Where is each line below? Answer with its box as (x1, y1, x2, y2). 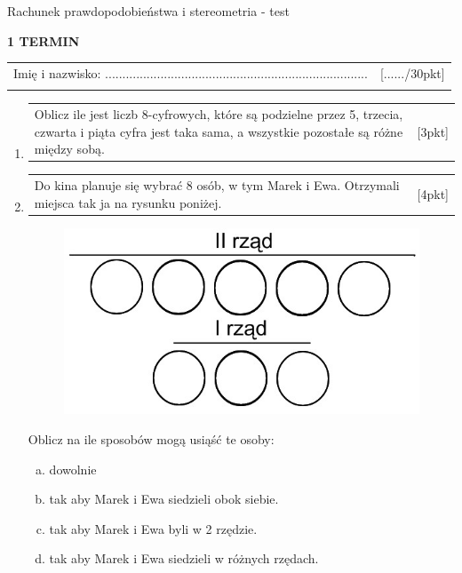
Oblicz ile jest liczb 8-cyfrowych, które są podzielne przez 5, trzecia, (34, 105, 403, 123)
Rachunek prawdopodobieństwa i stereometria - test (7, 2, 290, 20)
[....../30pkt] (379, 63, 445, 82)
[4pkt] (417, 184, 449, 203)
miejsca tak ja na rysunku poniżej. (34, 193, 222, 211)
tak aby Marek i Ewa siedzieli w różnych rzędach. (49, 549, 319, 568)
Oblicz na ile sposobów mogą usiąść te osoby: (28, 430, 275, 449)
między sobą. (34, 139, 105, 158)
